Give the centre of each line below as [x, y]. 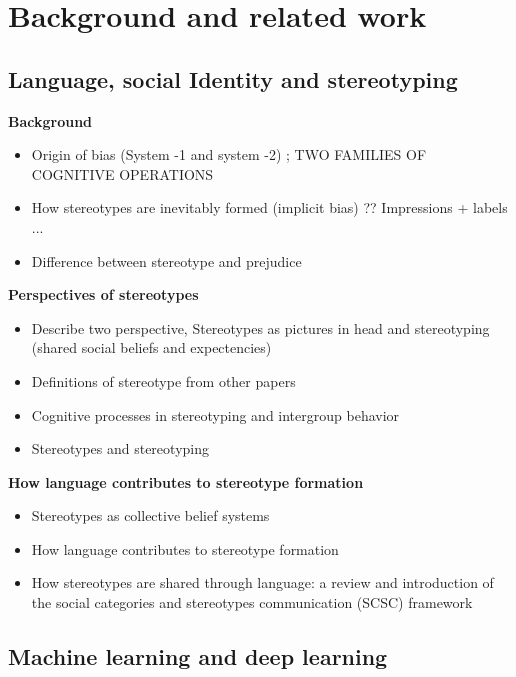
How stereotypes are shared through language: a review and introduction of [262, 582]
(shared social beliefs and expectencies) [151, 347]
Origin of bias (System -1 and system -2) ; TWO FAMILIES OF [229, 154]
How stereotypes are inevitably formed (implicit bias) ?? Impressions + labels [269, 207]
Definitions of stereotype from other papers [163, 380]
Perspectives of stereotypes [103, 294]
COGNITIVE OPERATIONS [122, 173]
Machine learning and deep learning [198, 656]
